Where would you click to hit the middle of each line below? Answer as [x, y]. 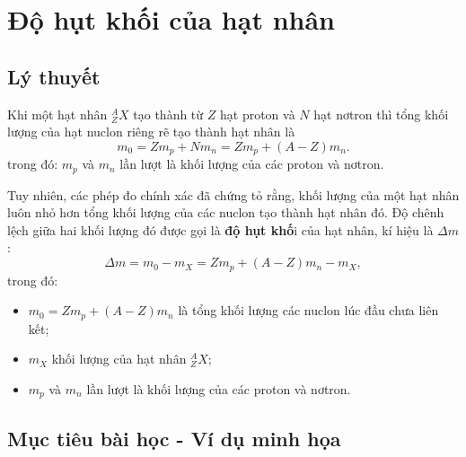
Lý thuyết [54, 76]
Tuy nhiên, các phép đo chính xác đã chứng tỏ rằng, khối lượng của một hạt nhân [233, 194]
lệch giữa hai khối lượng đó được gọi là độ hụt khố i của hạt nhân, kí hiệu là [220, 229]
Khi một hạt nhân [57, 114]
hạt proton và [257, 114]
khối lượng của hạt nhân [119, 359]
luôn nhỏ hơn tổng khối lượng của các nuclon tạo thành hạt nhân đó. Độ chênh [226, 212]
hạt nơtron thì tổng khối [381, 114]
